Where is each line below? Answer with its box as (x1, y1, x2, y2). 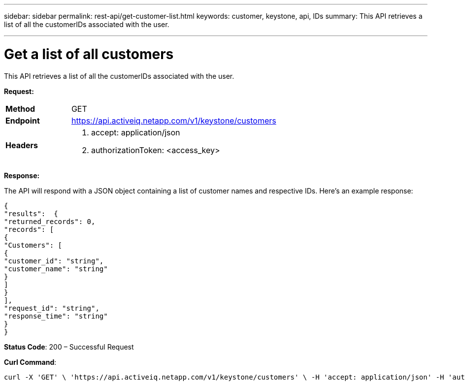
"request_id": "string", (4, 304, 100, 312)
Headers (5, 140, 38, 150)
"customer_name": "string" (4, 264, 108, 273)
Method (5, 103, 35, 114)
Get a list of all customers (4, 45, 174, 63)
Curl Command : (4, 357, 57, 366)
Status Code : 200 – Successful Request (4, 342, 134, 351)
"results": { (4, 209, 58, 218)
